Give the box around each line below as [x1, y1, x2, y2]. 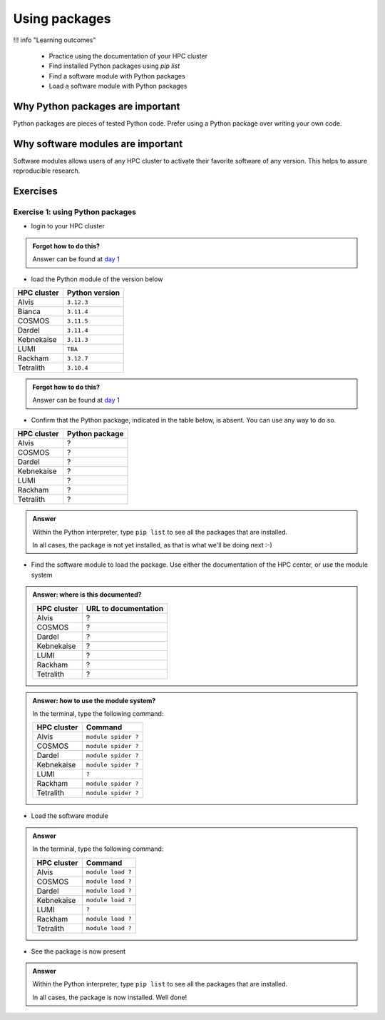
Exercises [13, 186, 58, 198]
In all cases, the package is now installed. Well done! [32, 993, 188, 1001]
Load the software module [31, 812, 108, 820]
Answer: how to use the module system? [32, 696, 156, 705]
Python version [66, 288, 120, 298]
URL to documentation [86, 603, 164, 613]
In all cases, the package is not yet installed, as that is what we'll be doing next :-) [32, 540, 272, 549]
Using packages [13, 11, 111, 26]
